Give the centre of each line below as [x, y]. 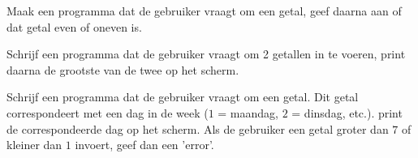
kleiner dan [34, 145]
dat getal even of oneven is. [74, 26]
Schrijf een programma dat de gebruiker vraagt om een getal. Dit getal [183, 97]
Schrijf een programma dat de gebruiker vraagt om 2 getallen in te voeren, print [206, 54]
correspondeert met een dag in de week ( [108, 112]
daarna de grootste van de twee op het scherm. [123, 69]
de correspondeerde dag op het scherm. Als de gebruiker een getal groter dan [198, 128]
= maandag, [248, 112]
